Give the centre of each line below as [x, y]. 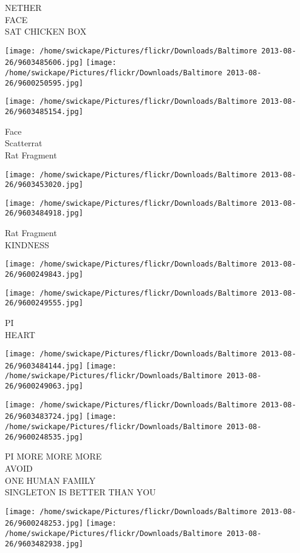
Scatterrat [24, 143]
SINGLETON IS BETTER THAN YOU [80, 492]
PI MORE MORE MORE [53, 456]
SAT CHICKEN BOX [46, 31]
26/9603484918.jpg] [44, 213]
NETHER [23, 7]
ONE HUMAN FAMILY [50, 480]
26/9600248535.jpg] [44, 437]
